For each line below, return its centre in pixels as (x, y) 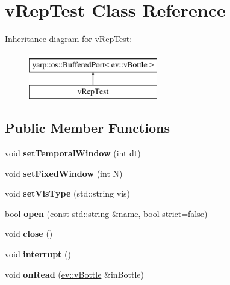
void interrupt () (38, 254)
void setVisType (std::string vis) (68, 193)
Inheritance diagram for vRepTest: (69, 39)
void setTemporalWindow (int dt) (73, 153)
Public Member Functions (87, 128)
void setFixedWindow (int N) (64, 173)
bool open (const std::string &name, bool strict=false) (106, 213)
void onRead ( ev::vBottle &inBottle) (74, 274)
